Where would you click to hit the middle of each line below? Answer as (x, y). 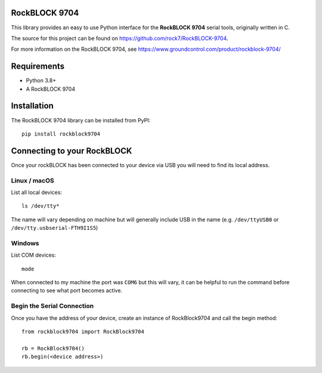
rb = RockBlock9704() (53, 348)
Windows (25, 243)
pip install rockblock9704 (61, 134)
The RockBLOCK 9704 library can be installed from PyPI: (81, 120)
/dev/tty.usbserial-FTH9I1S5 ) (55, 228)
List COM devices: (34, 255)
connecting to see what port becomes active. (66, 291)
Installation (32, 106)
